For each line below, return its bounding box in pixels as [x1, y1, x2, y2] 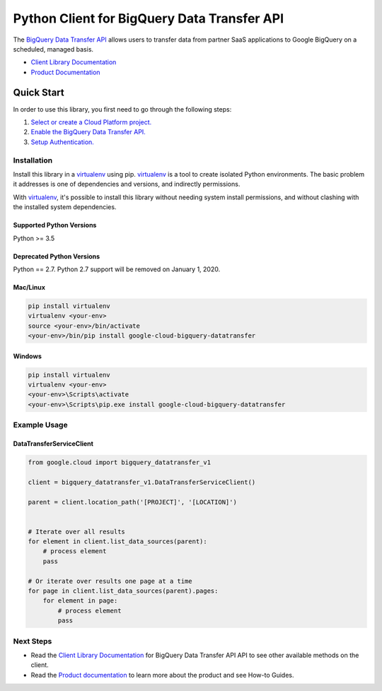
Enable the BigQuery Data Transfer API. [30, 128, 146, 136]
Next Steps [13, 636, 52, 646]
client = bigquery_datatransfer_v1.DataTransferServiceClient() [28, 478, 256, 486]
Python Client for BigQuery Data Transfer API [13, 11, 284, 26]
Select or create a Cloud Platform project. [30, 118, 152, 126]
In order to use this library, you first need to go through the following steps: [13, 105, 232, 113]
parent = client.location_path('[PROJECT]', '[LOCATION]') [28, 498, 237, 506]
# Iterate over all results [28, 527, 125, 536]
